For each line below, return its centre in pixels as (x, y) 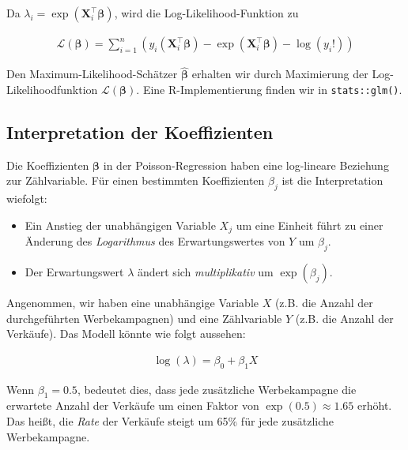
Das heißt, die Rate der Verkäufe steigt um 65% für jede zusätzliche (170, 420)
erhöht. (375, 405)
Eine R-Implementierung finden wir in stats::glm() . (272, 89)
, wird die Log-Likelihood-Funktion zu (206, 13)
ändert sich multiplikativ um (205, 271)
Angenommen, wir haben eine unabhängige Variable (133, 302)
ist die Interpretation (332, 180)
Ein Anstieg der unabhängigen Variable (120, 225)
